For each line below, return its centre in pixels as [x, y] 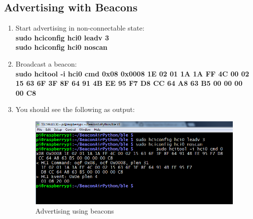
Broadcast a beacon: [46, 63]
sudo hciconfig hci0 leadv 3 [62, 37]
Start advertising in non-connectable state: [80, 28]
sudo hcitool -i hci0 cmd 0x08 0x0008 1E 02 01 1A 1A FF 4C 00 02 [132, 73]
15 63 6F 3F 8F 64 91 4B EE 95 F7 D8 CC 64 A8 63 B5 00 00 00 [129, 83]
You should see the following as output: [75, 109]
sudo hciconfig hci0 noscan [61, 47]
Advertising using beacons [75, 211]
